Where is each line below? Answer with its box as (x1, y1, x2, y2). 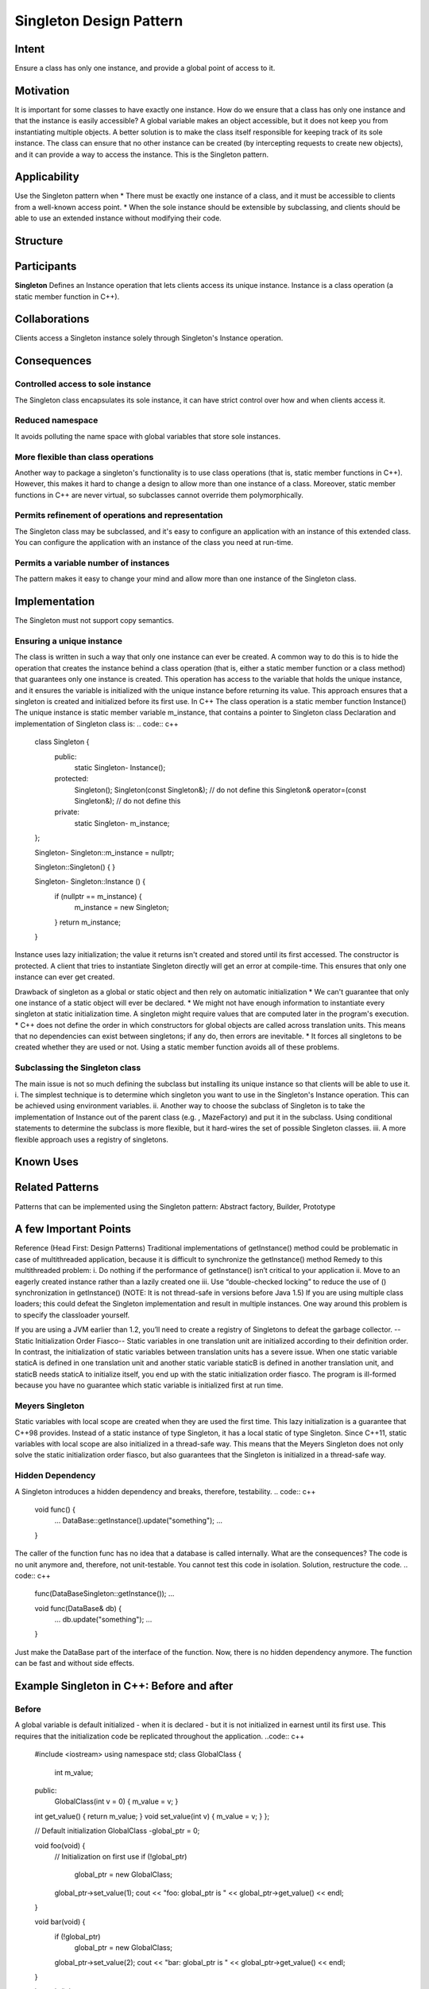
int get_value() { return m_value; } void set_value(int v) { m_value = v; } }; (34, 1811, 270, 1821)
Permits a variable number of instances (14, 557, 170, 568)
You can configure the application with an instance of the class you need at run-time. (14, 538, 294, 547)
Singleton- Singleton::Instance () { (34, 877, 146, 886)
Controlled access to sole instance (14, 379, 151, 390)
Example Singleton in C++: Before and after (14, 1680, 234, 1693)
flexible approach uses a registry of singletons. (14, 1135, 168, 1144)
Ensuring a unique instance (14, 636, 123, 646)
